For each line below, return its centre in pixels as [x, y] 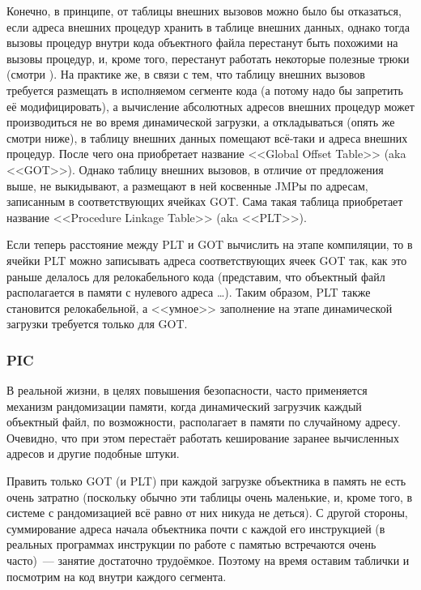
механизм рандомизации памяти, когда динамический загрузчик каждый [184, 406]
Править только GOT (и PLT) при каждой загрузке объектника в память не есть [206, 481]
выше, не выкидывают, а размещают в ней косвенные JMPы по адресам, [187, 185]
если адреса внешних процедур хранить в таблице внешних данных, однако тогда [208, 26]
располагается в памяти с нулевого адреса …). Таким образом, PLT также [189, 292]
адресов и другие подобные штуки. [93, 453]
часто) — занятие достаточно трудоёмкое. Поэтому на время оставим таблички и [208, 560]
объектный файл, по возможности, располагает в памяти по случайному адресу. [204, 422]
